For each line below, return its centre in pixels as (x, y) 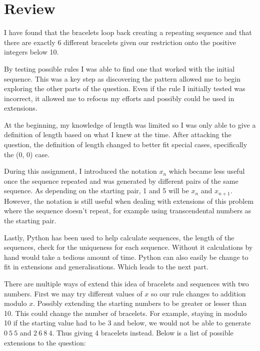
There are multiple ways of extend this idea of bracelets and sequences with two (126, 284)
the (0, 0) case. (27, 154)
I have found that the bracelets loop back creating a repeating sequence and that (128, 32)
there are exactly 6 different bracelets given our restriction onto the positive (120, 42)
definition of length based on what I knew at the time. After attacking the (118, 134)
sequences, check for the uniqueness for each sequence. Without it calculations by (128, 247)
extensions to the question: (45, 342)
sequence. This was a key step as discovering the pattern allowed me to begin (122, 78)
